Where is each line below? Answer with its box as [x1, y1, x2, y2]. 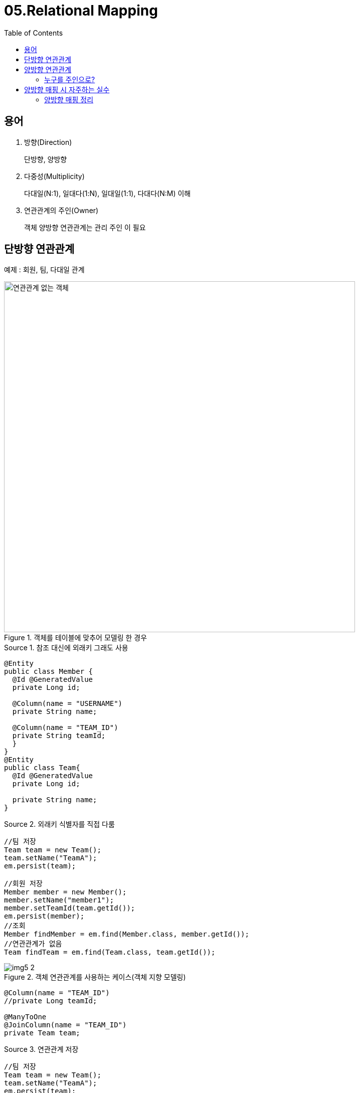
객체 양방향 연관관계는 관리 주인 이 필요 [24, 223, 146, 232]
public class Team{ [4, 764, 80, 772]
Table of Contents [4, 28, 63, 37]
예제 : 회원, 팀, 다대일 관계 [4, 265, 85, 274]
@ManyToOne [4, 1013, 47, 1021]
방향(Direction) [24, 137, 72, 146]
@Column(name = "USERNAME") [12, 699, 123, 708]
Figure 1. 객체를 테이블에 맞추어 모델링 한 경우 [4, 633, 147, 642]
